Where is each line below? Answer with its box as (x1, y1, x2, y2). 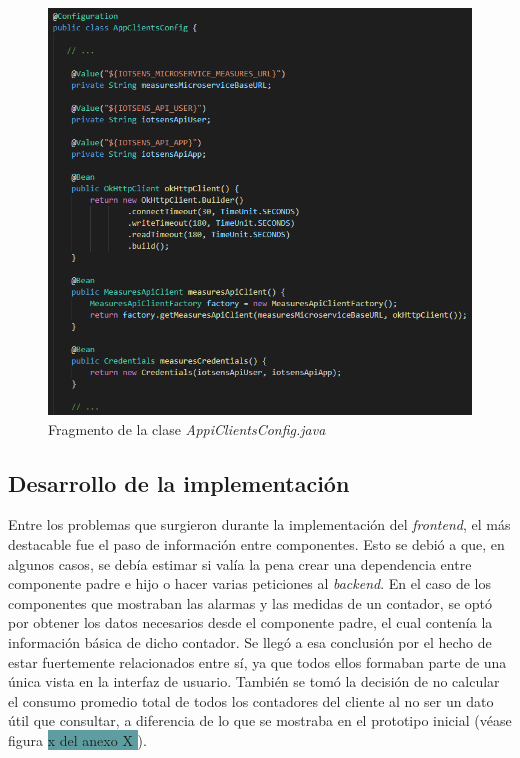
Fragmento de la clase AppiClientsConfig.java (48, 418, 326, 439)
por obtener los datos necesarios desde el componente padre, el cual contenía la (8, 612, 493, 633)
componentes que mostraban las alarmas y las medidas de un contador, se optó (8, 592, 493, 613)
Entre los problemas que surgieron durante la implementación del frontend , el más (8, 514, 511, 535)
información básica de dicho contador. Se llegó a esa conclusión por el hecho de (8, 632, 492, 653)
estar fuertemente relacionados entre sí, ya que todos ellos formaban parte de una (8, 651, 507, 672)
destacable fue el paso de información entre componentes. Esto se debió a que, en (8, 534, 505, 555)
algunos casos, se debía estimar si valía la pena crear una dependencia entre (8, 553, 472, 574)
